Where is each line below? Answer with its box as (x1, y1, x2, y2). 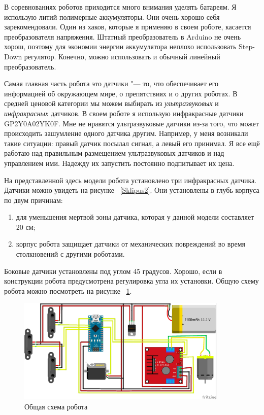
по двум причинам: (4, 194, 63, 205)
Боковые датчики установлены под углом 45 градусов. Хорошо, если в (4, 265, 222, 276)
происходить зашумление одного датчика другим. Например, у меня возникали (4, 128, 248, 139)
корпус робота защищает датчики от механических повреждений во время (16, 238, 245, 249)
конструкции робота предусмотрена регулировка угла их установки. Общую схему (4, 275, 259, 286)
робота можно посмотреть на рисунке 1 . (4, 285, 132, 296)
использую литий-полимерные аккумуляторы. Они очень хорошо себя (4, 11, 220, 22)
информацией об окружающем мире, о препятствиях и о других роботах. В (4, 88, 238, 98)
